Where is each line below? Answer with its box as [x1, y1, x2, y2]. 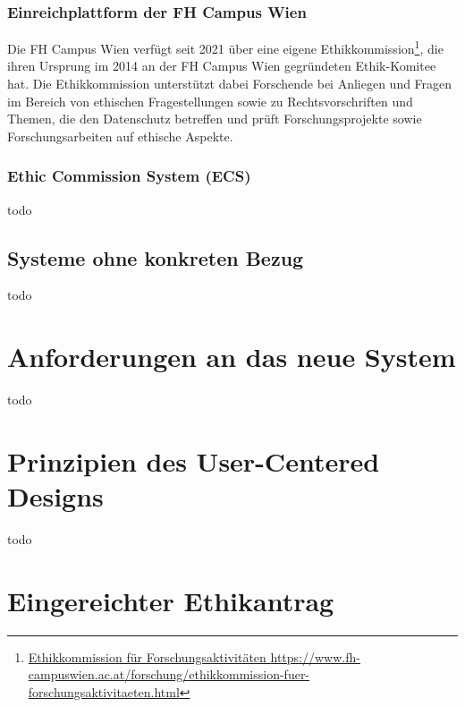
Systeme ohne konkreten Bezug [7, 243, 304, 271]
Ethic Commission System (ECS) [7, 165, 251, 187]
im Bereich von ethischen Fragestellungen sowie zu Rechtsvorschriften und [7, 91, 413, 110]
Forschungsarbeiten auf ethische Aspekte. [7, 126, 233, 145]
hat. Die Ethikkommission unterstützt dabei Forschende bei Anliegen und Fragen [7, 74, 452, 93]
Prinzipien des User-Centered [7, 442, 380, 479]
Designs [7, 478, 104, 515]
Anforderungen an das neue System [7, 338, 456, 375]
